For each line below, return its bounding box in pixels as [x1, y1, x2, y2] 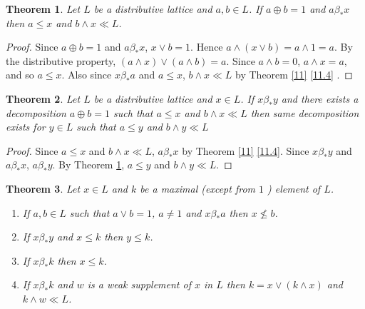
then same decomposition [250, 105, 359, 120]
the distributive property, [6, 53, 116, 68]
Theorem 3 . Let [6, 181, 81, 196]
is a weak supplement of [87, 277, 191, 292]
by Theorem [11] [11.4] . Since [182, 143, 309, 158]
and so [6, 67, 34, 82]
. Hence [190, 39, 223, 54]
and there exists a [281, 91, 359, 106]
